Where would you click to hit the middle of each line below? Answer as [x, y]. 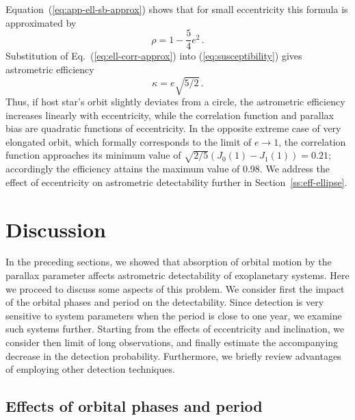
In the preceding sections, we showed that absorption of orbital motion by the [169, 262]
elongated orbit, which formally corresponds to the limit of [129, 141]
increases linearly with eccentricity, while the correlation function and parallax [170, 115]
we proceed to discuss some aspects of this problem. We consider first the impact [175, 288]
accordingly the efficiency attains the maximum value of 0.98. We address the [168, 169]
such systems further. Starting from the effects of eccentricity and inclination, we [175, 329]
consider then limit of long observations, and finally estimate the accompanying [172, 342]
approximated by [41, 22]
